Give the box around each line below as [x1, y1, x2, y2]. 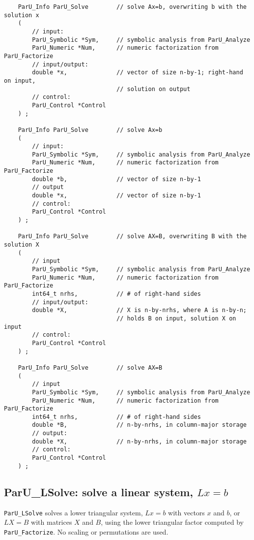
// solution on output [116, 85, 191, 93]
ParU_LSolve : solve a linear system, [4, 484, 193, 499]
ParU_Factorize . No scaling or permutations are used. [4, 526, 169, 537]
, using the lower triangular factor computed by [101, 517, 244, 527]
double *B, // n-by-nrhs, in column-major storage [32, 421, 247, 429]
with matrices [31, 517, 72, 527]
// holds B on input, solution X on [116, 315, 236, 322]
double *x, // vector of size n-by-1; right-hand [32, 69, 243, 76]
